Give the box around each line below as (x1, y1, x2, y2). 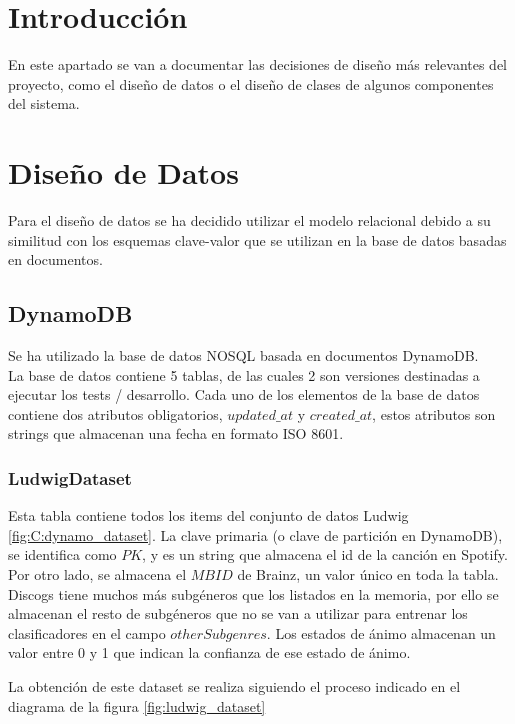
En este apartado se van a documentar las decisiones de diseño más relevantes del (8, 54, 508, 75)
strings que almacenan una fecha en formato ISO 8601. (8, 423, 344, 444)
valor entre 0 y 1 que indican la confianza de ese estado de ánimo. (8, 642, 411, 663)
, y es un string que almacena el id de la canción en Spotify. (142, 544, 508, 565)
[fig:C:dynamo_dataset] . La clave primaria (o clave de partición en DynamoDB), (8, 524, 503, 545)
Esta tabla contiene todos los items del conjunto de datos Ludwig (8, 505, 409, 526)
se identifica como (8, 544, 117, 565)
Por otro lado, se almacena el (8, 563, 187, 584)
